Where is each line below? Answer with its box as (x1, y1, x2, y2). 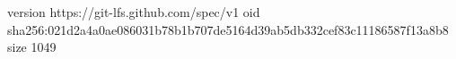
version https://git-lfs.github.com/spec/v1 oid (7, 3, 260, 21)
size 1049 (7, 38, 57, 56)
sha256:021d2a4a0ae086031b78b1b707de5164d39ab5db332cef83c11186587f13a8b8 (7, 20, 449, 38)
